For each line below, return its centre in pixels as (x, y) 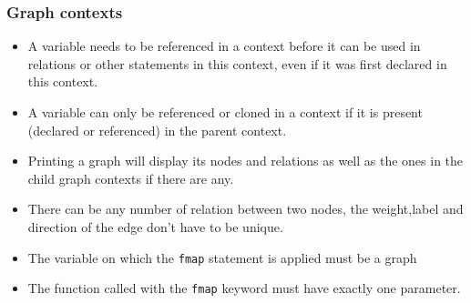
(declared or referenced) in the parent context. (157, 130)
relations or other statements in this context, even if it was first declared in (237, 63)
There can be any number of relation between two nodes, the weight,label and (246, 209)
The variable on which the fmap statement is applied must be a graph (222, 257)
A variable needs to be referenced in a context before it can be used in (224, 46)
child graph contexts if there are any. (131, 178)
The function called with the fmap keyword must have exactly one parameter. (244, 288)
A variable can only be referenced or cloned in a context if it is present (225, 112)
